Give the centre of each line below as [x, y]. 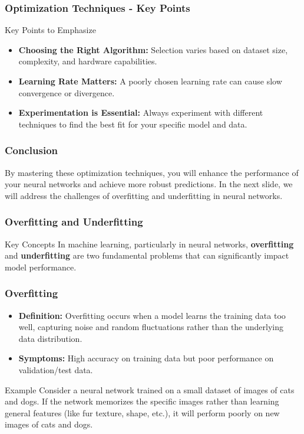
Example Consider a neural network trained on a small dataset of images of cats [150, 389]
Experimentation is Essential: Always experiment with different [141, 112]
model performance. [41, 267]
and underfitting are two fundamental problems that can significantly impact [147, 255]
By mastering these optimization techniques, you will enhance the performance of [152, 172]
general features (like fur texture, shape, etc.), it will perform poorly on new [142, 412]
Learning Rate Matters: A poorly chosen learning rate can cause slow [150, 81]
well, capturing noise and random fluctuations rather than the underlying [151, 327]
